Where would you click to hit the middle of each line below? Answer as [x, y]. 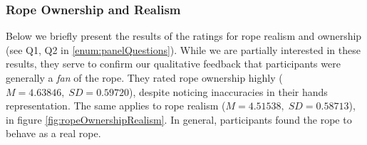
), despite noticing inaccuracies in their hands [228, 91]
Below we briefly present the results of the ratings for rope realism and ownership [184, 36]
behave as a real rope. [53, 133]
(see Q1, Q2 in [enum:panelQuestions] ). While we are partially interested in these [183, 49]
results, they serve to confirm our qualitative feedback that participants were [173, 64]
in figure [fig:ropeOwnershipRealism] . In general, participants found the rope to [179, 119]
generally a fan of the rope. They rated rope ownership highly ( [144, 77]
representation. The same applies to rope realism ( [116, 106]
